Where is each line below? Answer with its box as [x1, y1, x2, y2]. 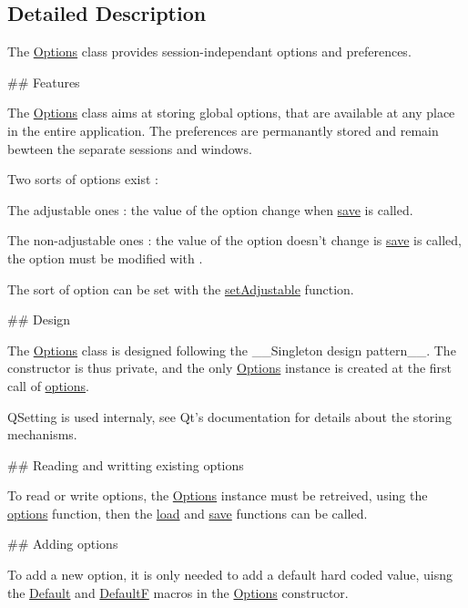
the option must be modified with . [7, 248, 203, 267]
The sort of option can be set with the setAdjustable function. [7, 279, 354, 298]
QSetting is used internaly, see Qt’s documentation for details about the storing [7, 407, 452, 426]
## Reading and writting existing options [7, 455, 244, 474]
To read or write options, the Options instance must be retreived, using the [7, 486, 428, 505]
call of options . [7, 376, 89, 395]
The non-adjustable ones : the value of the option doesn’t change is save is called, [7, 231, 462, 250]
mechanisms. [7, 425, 77, 444]
